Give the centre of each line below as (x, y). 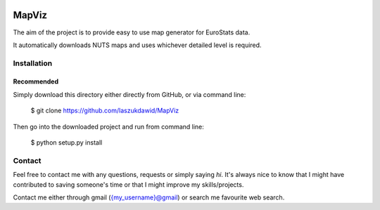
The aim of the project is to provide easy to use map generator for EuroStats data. (132, 32)
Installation (33, 63)
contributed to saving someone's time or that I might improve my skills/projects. (128, 184)
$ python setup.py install (66, 143)
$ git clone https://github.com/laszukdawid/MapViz (105, 111)
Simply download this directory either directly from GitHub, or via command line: (129, 94)
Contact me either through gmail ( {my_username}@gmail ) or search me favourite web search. (149, 197)
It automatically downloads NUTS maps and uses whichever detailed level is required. (137, 45)
